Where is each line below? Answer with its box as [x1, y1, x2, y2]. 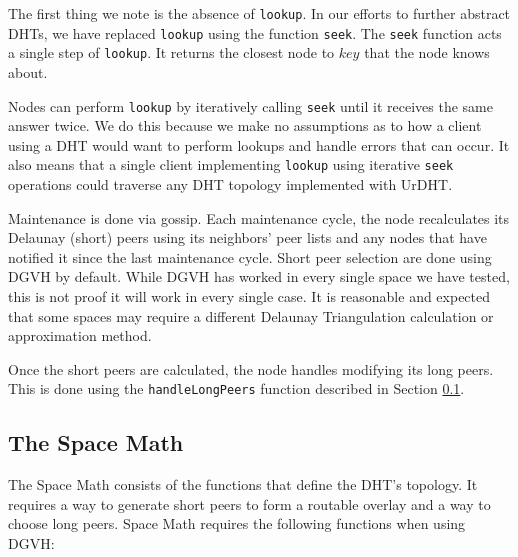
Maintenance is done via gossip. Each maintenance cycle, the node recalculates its [8, 207, 510, 228]
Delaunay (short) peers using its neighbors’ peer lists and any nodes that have [8, 227, 487, 248]
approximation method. [8, 325, 152, 346]
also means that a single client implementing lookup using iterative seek [8, 154, 454, 175]
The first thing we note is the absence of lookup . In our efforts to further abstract [8, 3, 511, 23]
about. [8, 61, 48, 82]
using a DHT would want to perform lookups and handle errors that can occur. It [8, 134, 510, 155]
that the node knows [364, 42, 490, 63]
